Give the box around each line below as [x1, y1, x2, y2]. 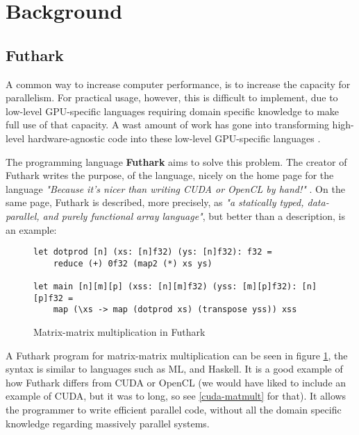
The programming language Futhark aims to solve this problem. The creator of [6, 154, 347, 169]
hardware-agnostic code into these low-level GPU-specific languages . [27, 130, 321, 145]
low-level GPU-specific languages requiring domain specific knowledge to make [6, 103, 340, 118]
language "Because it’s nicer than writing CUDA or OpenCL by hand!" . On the [6, 181, 345, 196]
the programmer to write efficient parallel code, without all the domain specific [6, 402, 342, 417]
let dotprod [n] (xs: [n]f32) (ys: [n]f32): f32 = [33, 247, 272, 257]
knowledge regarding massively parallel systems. [6, 416, 210, 430]
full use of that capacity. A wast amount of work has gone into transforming [6, 117, 329, 132]
